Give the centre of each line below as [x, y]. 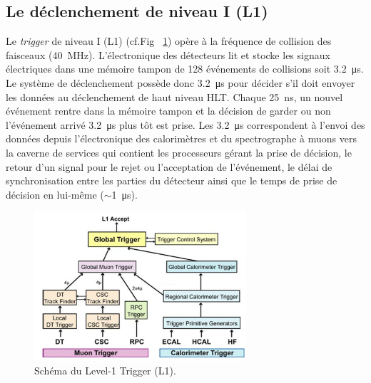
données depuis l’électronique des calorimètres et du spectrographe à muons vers [181, 138]
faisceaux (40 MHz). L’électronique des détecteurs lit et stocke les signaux [168, 54]
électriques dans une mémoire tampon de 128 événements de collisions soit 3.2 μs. [185, 69]
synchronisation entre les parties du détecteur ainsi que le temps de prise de [172, 180]
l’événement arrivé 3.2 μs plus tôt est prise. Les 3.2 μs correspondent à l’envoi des [185, 124]
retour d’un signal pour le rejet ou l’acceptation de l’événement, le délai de [169, 166]
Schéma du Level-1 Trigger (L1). [105, 371]
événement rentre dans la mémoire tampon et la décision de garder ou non [168, 111]
